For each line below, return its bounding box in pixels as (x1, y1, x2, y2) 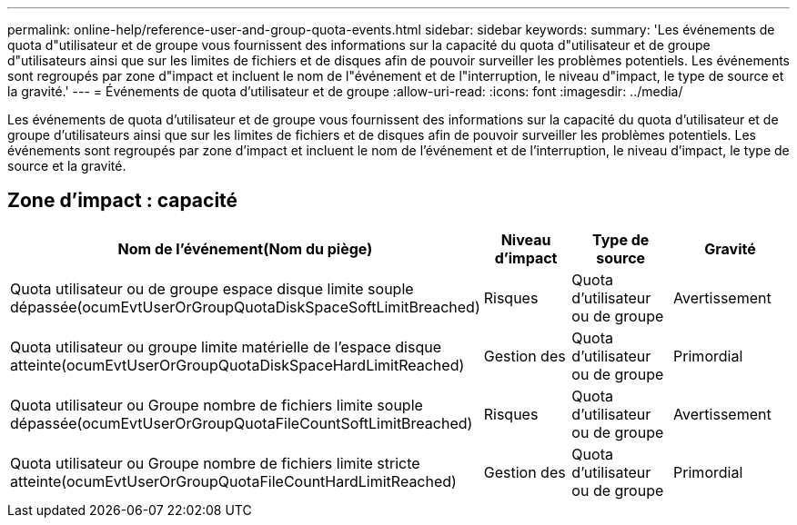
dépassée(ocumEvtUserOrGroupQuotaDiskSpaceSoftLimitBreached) (10, 297, 480, 316)
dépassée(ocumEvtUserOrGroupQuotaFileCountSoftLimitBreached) (10, 413, 473, 432)
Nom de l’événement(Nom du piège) (117, 239, 373, 258)
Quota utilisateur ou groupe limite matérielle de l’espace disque (10, 337, 441, 356)
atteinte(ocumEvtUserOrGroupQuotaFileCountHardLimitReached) (10, 471, 457, 490)
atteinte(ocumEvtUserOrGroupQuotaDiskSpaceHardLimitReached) (10, 355, 465, 374)
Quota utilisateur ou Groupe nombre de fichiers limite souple (10, 395, 423, 414)
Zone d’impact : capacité (7, 189, 238, 213)
